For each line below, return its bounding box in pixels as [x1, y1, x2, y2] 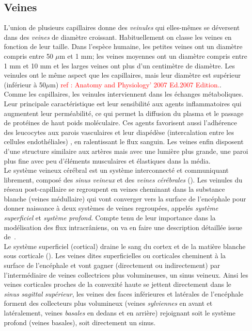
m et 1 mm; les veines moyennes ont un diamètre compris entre [59, 50, 248, 61]
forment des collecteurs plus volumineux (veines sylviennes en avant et [4, 298, 213, 308]
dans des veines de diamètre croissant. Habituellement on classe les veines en [4, 32, 232, 42]
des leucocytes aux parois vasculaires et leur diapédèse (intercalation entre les [4, 127, 234, 137]
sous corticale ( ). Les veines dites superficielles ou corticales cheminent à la [4, 250, 226, 261]
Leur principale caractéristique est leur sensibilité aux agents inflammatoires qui [4, 98, 242, 108]
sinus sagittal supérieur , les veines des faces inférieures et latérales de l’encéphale [4, 288, 243, 298]
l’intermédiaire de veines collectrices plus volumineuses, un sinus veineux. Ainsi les [4, 269, 248, 280]
